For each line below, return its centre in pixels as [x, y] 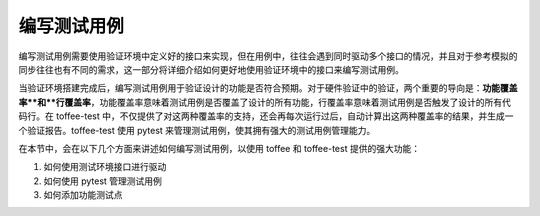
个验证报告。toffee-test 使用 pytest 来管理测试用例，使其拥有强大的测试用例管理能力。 [197, 130]
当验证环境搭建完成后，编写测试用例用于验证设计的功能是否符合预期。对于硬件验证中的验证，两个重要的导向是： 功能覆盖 [268, 88]
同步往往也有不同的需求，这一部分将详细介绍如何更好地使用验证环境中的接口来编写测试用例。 [211, 69]
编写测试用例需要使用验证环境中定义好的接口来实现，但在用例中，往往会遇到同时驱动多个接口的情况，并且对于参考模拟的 [268, 56]
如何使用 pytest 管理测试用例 [102, 181]
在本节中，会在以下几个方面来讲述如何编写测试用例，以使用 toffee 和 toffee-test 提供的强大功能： [219, 148]
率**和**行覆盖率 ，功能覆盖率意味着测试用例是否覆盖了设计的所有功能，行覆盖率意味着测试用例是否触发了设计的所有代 [265, 102]
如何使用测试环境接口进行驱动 [105, 167]
